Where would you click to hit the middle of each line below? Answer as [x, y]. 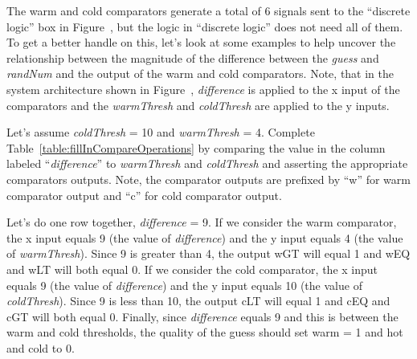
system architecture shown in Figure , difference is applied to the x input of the [203, 89]
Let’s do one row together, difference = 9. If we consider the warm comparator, [202, 222]
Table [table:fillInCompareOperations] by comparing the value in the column [196, 147]
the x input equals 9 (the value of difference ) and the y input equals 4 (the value [205, 237]
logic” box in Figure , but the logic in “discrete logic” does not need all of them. [205, 26]
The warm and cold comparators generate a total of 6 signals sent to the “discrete [208, 10]
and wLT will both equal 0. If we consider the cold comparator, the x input [192, 269]
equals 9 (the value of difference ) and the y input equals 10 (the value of [184, 285]
